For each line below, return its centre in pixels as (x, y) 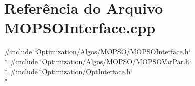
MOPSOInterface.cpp (80, 28)
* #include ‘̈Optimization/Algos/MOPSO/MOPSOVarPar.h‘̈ (98, 61)
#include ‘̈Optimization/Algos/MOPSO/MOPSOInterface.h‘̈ (97, 52)
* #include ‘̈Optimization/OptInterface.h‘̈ (68, 71)
